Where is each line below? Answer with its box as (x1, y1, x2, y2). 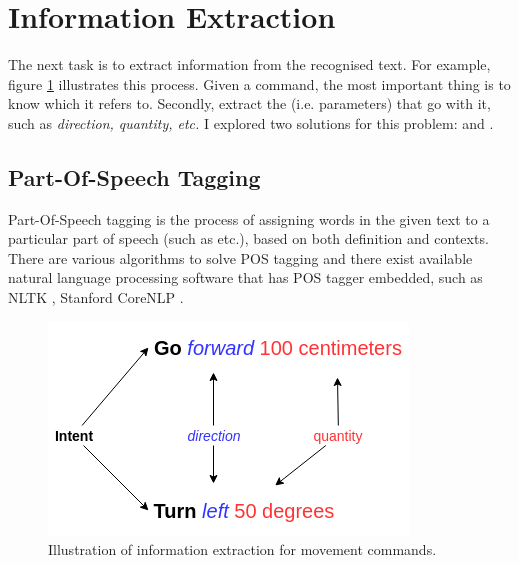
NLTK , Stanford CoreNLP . (8, 287, 184, 308)
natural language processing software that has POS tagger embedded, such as (8, 267, 483, 288)
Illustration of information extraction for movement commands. (48, 539, 437, 560)
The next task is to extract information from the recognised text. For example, (8, 54, 491, 75)
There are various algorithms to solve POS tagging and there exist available (8, 247, 473, 268)
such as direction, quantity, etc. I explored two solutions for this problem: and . (8, 112, 494, 133)
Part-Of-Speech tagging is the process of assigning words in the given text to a (8, 208, 490, 229)
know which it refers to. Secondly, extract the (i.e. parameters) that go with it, (8, 93, 491, 114)
